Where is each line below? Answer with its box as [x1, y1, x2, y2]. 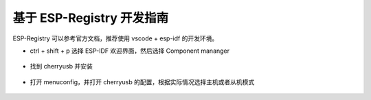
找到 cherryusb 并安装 [30, 62, 93, 71]
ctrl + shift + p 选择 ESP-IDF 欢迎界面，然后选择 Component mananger [30, 47, 230, 55]
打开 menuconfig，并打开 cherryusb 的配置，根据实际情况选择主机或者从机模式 [30, 77, 255, 86]
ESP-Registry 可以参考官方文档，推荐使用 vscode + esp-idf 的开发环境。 [12, 34, 218, 42]
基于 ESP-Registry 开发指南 [12, 10, 168, 25]
